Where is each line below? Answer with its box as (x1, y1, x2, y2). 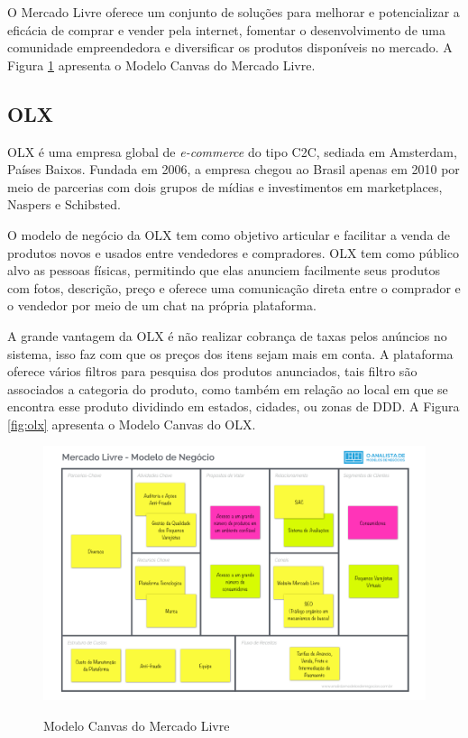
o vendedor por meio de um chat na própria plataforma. (7, 296, 317, 315)
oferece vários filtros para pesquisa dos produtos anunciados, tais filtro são (7, 362, 418, 381)
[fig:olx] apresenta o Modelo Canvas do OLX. (7, 414, 256, 433)
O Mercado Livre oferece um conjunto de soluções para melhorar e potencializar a (7, 3, 460, 21)
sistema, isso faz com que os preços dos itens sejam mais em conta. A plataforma (7, 344, 454, 363)
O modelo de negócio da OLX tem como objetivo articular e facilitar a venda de (7, 225, 451, 244)
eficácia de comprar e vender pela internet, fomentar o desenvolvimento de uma (7, 20, 445, 39)
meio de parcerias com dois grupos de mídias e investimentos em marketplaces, (7, 177, 443, 196)
